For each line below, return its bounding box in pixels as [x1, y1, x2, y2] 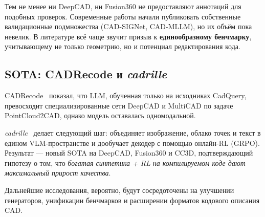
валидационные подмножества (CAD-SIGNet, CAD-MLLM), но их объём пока [5, 21, 252, 32]
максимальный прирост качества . [5, 167, 111, 178]
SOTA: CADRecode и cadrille [5, 66, 167, 82]
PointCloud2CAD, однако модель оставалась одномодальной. [5, 110, 196, 121]
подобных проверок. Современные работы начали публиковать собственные [5, 11, 241, 21]
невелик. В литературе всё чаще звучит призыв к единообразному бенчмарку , [5, 31, 252, 41]
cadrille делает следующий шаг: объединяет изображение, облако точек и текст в [5, 127, 261, 138]
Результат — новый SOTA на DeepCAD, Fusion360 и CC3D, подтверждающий [5, 147, 253, 158]
